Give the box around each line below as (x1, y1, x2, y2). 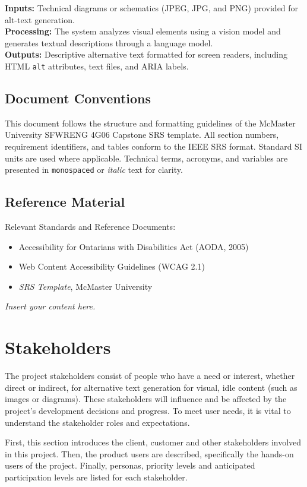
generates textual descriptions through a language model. (5, 36, 213, 49)
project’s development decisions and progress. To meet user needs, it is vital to (5, 404, 291, 416)
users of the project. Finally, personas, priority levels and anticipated (5, 459, 255, 472)
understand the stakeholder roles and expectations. (5, 416, 190, 428)
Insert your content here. (5, 300, 96, 312)
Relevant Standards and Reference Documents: (5, 220, 176, 233)
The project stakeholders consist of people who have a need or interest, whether (5, 369, 295, 382)
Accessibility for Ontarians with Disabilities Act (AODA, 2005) (18, 240, 249, 252)
